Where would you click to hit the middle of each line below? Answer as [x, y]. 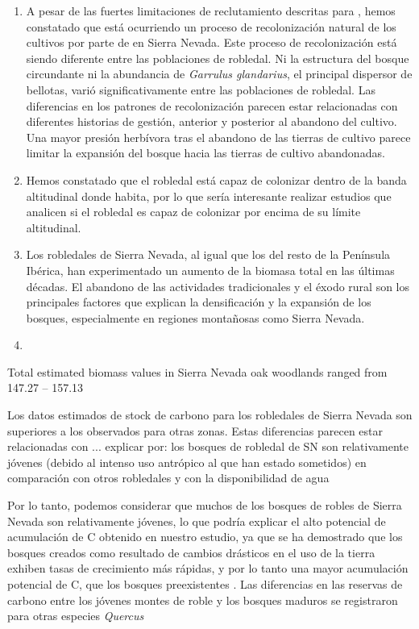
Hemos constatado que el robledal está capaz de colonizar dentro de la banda [216, 179]
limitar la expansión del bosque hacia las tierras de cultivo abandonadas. [205, 153]
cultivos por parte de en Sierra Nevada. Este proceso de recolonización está [212, 42]
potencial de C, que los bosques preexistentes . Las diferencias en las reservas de [205, 584]
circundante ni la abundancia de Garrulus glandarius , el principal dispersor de [219, 74]
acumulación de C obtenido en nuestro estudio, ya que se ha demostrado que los [205, 537]
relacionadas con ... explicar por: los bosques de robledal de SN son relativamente [208, 446]
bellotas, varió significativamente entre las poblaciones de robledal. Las [201, 89]
